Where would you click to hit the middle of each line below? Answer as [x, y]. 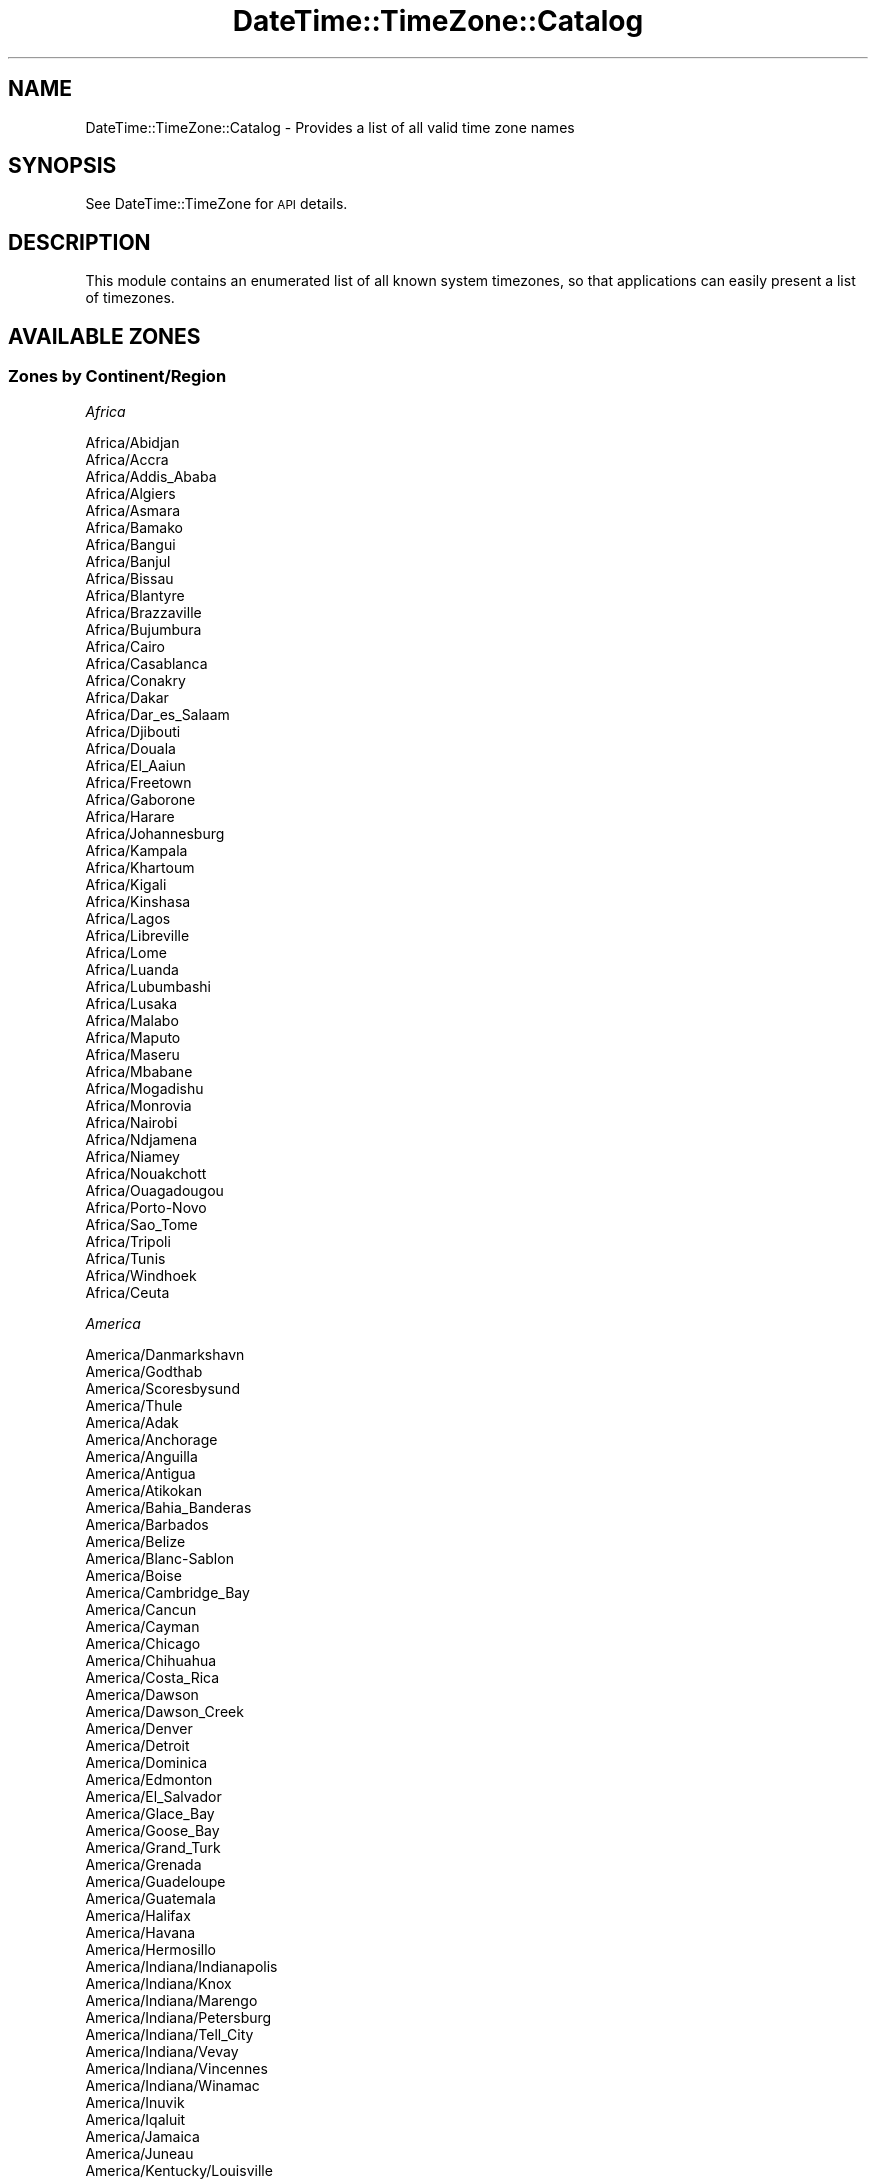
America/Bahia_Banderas [168, 1507]
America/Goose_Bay [152, 1830]
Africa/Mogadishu [144, 1088]
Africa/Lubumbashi [148, 986]
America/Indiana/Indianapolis [181, 1966]
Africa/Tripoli [128, 1241]
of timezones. [130, 298]
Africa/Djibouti [133, 731]
